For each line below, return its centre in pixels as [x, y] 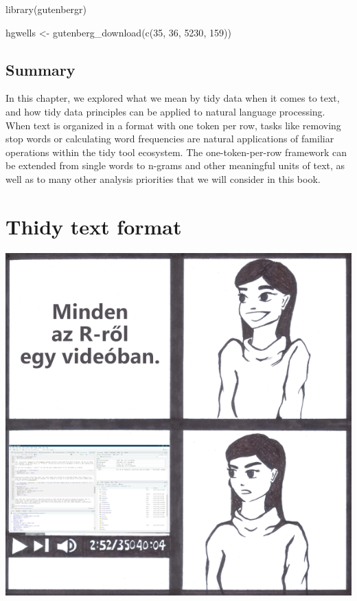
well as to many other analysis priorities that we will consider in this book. [163, 178]
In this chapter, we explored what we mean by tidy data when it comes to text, [173, 98]
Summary [41, 69]
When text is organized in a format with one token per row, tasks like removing [173, 125]
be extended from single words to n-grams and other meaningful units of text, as [175, 165]
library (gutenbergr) [46, 9]
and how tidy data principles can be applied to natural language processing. [165, 111]
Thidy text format [94, 226]
